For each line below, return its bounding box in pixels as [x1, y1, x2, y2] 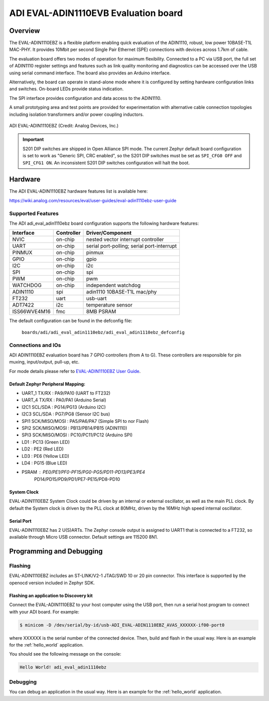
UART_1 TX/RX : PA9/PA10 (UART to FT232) [21, 390, 111, 396]
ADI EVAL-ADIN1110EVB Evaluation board [9, 7, 183, 18]
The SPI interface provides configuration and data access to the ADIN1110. [9, 95, 162, 101]
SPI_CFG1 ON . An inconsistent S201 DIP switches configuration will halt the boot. [22, 160, 190, 166]
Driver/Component [86, 230, 132, 237]
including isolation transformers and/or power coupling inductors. [9, 111, 144, 117]
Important [22, 136, 44, 142]
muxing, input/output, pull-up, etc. [9, 359, 80, 365]
